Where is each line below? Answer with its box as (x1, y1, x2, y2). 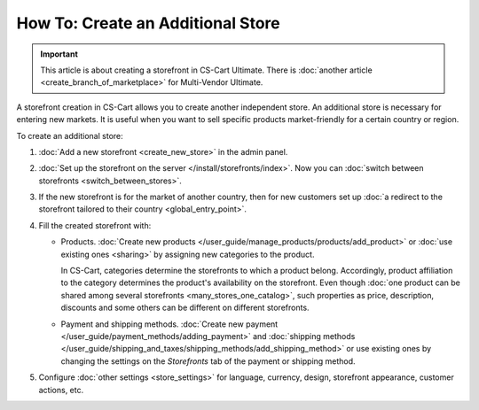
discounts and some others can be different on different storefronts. (60, 302, 310, 313)
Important (40, 49, 79, 59)
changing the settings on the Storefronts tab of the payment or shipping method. (60, 355, 356, 367)
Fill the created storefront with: (38, 220, 152, 230)
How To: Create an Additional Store (16, 13, 281, 33)
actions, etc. (38, 384, 84, 395)
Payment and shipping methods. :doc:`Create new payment (60, 319, 279, 329)
